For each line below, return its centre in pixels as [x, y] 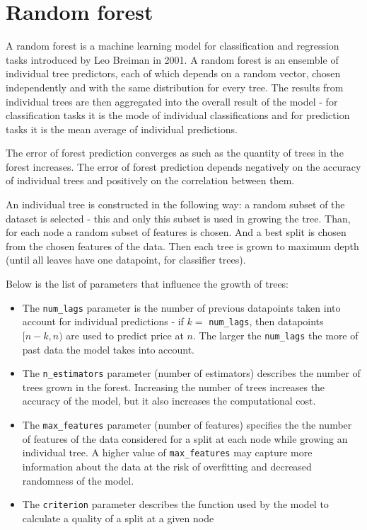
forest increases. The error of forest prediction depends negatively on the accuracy [183, 166]
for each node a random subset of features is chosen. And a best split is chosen [176, 232]
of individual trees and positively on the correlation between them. [150, 180]
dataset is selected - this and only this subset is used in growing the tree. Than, [178, 218]
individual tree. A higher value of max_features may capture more [167, 452]
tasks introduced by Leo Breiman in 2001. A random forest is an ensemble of [172, 59]
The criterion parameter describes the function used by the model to [175, 504]
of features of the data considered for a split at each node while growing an [185, 438]
